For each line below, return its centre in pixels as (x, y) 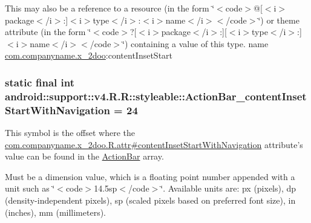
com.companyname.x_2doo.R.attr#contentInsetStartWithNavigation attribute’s (154, 144)
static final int (40, 82)
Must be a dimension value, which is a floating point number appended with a (150, 176)
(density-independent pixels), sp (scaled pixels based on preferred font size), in (150, 200)
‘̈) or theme (279, 20)
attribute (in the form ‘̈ (48, 32)
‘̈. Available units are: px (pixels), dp (228, 188)
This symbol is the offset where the (70, 133)
